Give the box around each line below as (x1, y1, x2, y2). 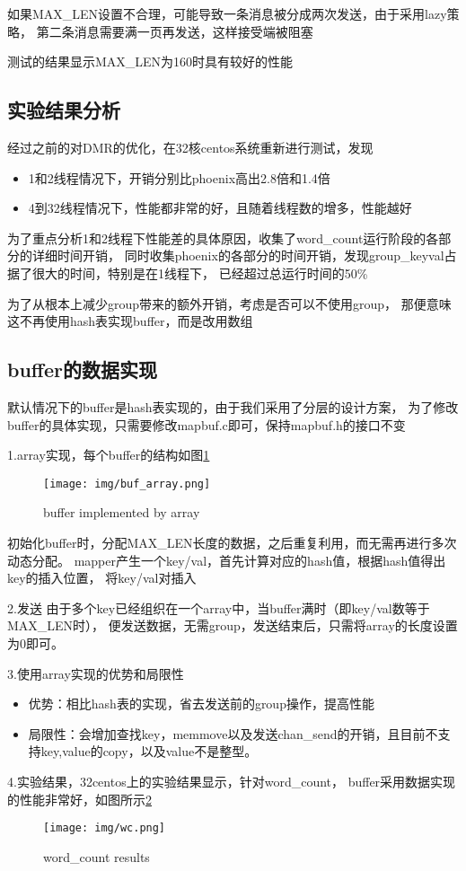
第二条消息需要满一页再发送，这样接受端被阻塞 (36, 22, 313, 40)
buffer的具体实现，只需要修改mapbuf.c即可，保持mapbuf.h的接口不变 (7, 415, 406, 434)
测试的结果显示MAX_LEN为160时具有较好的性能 (7, 52, 294, 71)
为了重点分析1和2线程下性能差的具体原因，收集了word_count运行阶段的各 (7, 228, 439, 247)
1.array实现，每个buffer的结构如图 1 (7, 445, 210, 464)
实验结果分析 (7, 96, 120, 124)
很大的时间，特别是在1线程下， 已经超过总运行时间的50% (31, 263, 368, 282)
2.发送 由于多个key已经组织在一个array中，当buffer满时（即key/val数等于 (7, 598, 430, 617)
